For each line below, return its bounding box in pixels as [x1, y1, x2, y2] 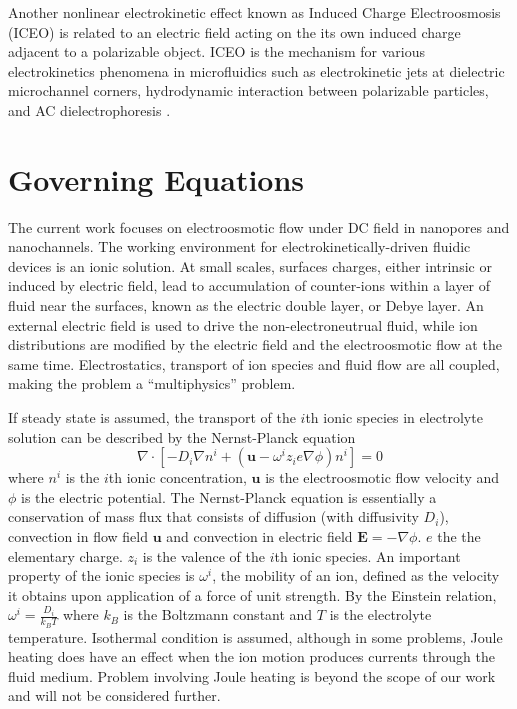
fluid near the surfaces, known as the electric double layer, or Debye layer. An [8, 295, 484, 316]
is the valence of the [142, 545, 265, 566]
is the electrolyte [329, 604, 432, 625]
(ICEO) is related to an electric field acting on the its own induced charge [8, 21, 461, 42]
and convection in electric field [166, 526, 353, 546]
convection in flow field [8, 526, 148, 546]
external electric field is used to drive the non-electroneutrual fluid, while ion [8, 314, 478, 335]
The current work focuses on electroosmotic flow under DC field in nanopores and [8, 216, 510, 237]
